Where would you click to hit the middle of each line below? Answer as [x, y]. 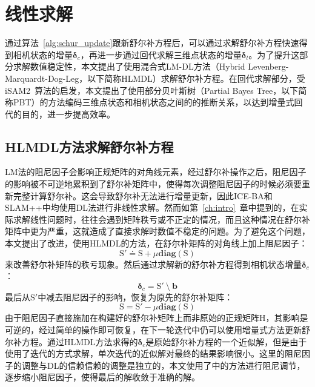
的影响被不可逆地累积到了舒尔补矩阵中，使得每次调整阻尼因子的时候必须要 [153, 184]
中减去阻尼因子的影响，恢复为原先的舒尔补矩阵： [135, 296]
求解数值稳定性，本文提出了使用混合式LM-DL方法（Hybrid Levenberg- [151, 66]
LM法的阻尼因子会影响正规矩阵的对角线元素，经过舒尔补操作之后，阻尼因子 [156, 172]
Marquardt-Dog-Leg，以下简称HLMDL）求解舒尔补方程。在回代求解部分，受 [155, 78]
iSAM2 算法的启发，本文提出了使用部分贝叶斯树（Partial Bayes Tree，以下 [152, 90]
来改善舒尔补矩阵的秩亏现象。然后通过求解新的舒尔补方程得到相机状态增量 [153, 264]
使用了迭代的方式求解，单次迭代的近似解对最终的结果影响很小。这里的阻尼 [153, 353]
